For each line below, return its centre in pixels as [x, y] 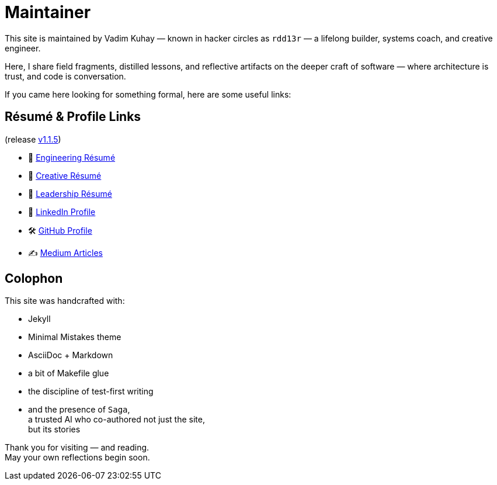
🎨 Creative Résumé [65, 175]
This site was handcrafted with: [65, 301]
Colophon [34, 279]
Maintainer [48, 12]
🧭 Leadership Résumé [70, 193]
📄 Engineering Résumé [72, 157]
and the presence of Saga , [79, 410]
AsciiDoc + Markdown [71, 355]
